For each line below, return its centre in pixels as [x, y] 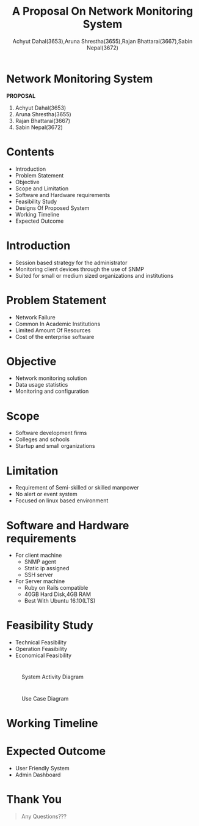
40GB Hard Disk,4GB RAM [58, 594]
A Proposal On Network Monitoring [103, 11]
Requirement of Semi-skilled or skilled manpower [77, 488]
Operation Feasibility [41, 649]
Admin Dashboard [38, 775]
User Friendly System [42, 768]
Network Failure [35, 317]
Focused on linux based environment [62, 500]
